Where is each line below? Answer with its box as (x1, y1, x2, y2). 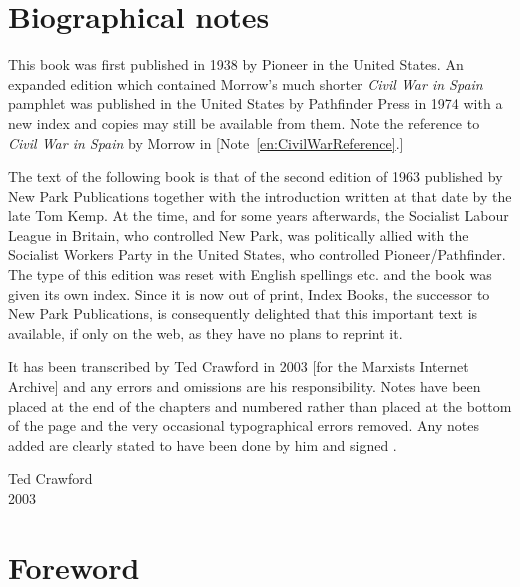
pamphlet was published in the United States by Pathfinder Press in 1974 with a (8, 93, 503, 114)
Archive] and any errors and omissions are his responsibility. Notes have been (8, 376, 481, 397)
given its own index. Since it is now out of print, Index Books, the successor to (8, 283, 490, 304)
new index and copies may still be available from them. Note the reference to (8, 112, 480, 133)
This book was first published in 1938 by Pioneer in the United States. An (8, 54, 464, 75)
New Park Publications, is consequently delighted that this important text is (8, 303, 478, 324)
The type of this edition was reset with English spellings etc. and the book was (8, 264, 492, 285)
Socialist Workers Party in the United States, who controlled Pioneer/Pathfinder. (8, 244, 506, 265)
